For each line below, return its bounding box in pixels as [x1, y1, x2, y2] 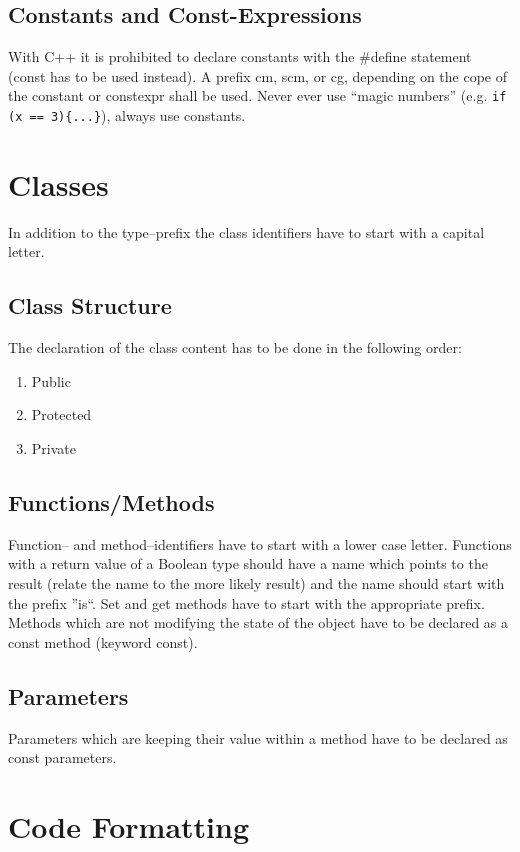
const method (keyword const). [8, 631, 198, 652]
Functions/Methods [8, 486, 215, 517]
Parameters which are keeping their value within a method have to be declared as [8, 727, 508, 748]
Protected [31, 404, 92, 425]
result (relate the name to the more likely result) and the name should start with [8, 572, 505, 593]
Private [31, 438, 76, 458]
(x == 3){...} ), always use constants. [8, 105, 246, 126]
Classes [8, 163, 109, 204]
